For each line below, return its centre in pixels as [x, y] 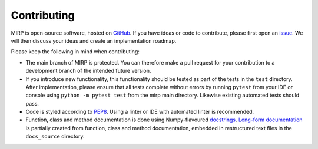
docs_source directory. [55, 136]
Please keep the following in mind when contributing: [75, 52]
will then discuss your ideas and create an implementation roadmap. [94, 40]
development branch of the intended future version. [88, 71]
